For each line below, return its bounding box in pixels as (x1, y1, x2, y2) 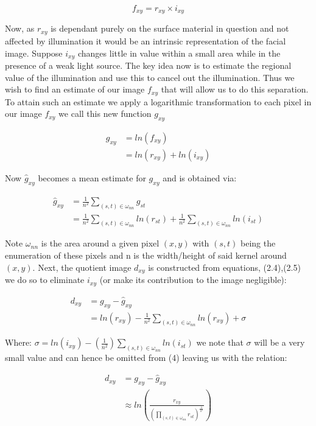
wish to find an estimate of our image (5, 83, 145, 96)
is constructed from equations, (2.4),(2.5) (148, 260, 301, 273)
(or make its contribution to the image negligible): (99, 273, 287, 286)
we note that (196, 336, 244, 349)
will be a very (254, 336, 305, 349)
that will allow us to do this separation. (161, 83, 309, 96)
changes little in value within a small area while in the (77, 46, 281, 59)
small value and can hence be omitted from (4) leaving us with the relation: (5, 351, 287, 364)
